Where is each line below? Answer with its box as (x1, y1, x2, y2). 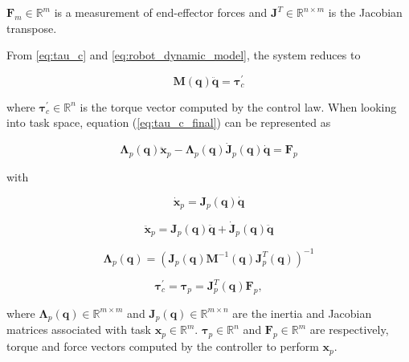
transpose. (6, 19, 57, 36)
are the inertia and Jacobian (232, 304, 372, 321)
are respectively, (309, 321, 389, 338)
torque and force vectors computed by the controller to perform (6, 338, 319, 355)
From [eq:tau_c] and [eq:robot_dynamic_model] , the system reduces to (6, 47, 361, 63)
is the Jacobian (328, 4, 403, 20)
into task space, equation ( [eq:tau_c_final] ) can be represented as (6, 114, 331, 131)
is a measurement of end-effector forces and (54, 4, 268, 20)
